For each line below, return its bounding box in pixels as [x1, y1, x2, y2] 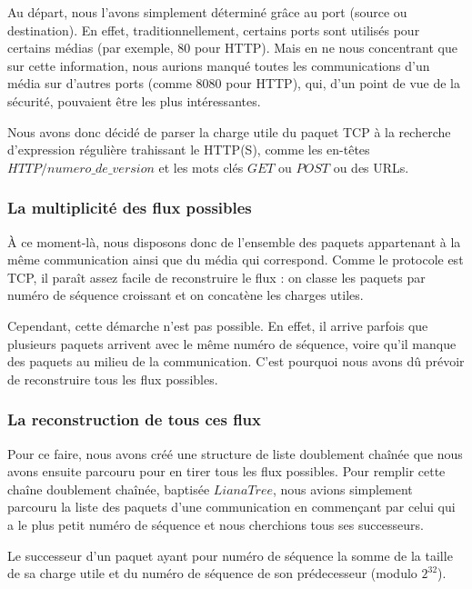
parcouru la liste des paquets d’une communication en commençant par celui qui [7, 497, 456, 516]
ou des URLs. [333, 157, 409, 176]
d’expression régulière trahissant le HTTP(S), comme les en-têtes [7, 140, 370, 159]
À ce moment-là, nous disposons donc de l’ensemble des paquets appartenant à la [7, 232, 461, 251]
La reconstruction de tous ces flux [7, 408, 262, 431]
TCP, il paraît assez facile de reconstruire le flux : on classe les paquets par [7, 267, 426, 286]
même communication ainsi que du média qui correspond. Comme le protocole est [7, 250, 464, 269]
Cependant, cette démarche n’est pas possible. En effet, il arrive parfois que [7, 315, 428, 334]
